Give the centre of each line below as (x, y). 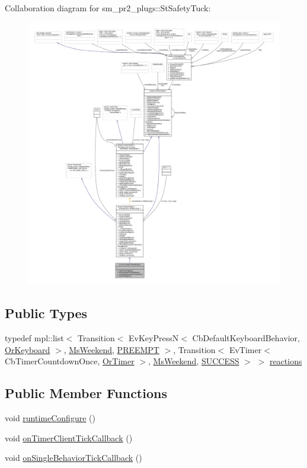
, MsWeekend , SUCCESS (194, 361)
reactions (286, 361)
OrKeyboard (28, 349)
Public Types (46, 313)
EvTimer (245, 349)
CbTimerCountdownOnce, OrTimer (70, 361)
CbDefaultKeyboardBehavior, (246, 337)
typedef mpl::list (34, 337)
